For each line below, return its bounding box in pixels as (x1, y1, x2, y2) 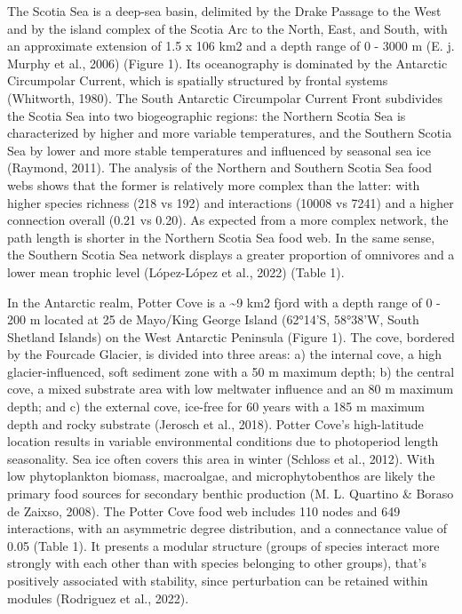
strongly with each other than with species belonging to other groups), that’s (7, 554, 426, 572)
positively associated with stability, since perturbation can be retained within (7, 571, 428, 589)
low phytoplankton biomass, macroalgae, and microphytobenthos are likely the (7, 466, 435, 485)
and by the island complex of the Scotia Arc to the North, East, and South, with (7, 19, 448, 37)
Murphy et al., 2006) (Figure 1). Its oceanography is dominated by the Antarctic (7, 53, 448, 72)
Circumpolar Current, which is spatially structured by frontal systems (7, 71, 388, 90)
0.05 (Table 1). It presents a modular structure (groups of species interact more (7, 536, 440, 554)
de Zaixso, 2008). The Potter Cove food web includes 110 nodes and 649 (7, 501, 401, 520)
